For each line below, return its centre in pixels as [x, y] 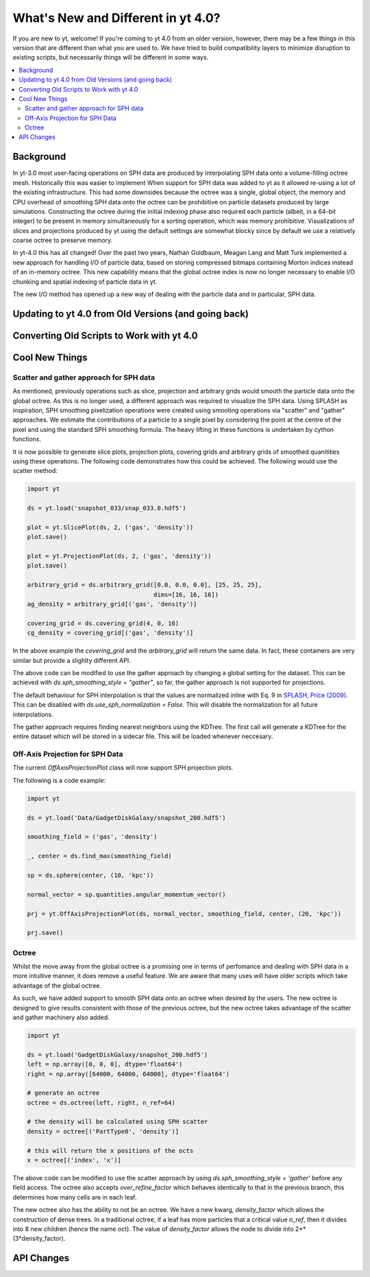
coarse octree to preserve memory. [63, 241]
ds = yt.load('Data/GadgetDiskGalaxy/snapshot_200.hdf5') [126, 818]
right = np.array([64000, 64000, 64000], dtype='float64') [128, 1074]
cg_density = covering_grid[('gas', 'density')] [110, 633]
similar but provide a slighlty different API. [72, 660]
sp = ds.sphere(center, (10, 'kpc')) [90, 875]
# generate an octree [63, 1093]
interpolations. [33, 714]
